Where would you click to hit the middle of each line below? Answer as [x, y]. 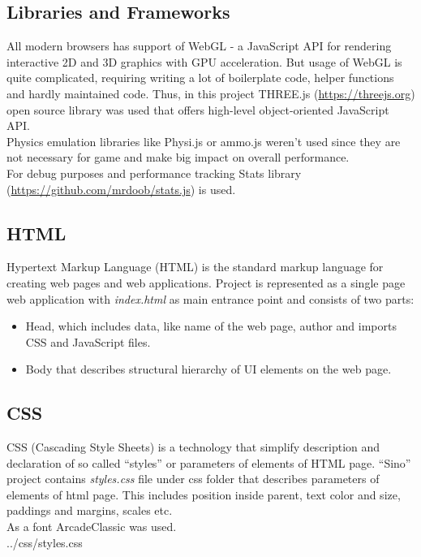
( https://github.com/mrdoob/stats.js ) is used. [121, 189]
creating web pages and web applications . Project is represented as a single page [206, 282]
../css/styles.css [45, 542]
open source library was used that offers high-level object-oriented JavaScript [198, 109]
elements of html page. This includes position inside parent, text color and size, [204, 494]
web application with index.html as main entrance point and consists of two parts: [210, 298]
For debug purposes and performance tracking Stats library [154, 173]
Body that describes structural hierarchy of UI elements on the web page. [208, 369]
